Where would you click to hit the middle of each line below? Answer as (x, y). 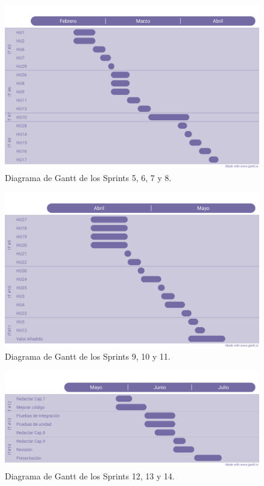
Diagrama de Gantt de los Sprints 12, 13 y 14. (90, 475)
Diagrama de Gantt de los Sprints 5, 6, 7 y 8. (88, 177)
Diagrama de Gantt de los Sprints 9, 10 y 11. (88, 356)
